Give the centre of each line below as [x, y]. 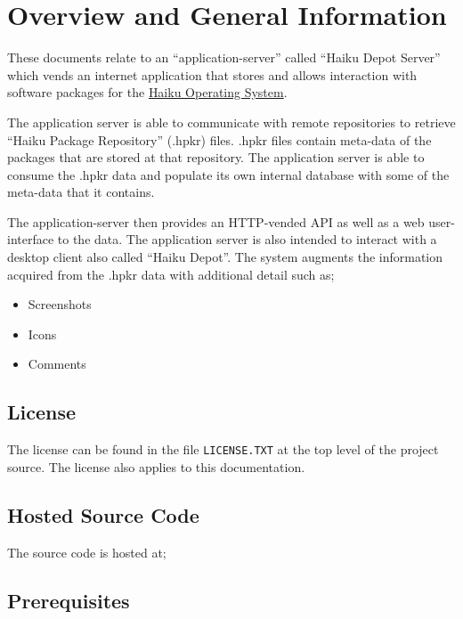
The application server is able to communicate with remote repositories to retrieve [231, 122]
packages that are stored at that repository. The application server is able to [216, 157]
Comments [57, 364]
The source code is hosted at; [87, 552]
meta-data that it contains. [81, 192]
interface [31, 239]
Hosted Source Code [103, 514]
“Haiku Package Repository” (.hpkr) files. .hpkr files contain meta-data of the [219, 139]
